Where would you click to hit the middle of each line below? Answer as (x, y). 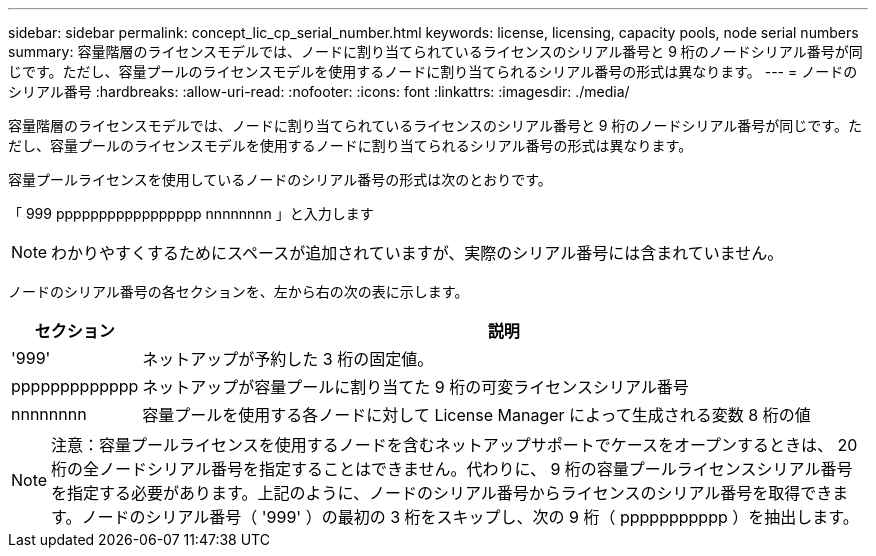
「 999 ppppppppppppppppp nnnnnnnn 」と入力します (191, 213)
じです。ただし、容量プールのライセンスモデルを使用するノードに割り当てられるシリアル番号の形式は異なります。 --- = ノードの (433, 71)
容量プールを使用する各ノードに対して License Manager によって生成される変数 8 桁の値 (476, 415)
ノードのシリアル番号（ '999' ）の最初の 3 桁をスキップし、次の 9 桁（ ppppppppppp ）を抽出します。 (470, 517)
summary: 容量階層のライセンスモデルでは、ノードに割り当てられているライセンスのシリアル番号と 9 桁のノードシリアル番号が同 (435, 51)
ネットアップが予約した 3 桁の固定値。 (288, 359)
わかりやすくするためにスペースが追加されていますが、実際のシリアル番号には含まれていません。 (417, 253)
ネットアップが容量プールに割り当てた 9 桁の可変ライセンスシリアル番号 (415, 387)
